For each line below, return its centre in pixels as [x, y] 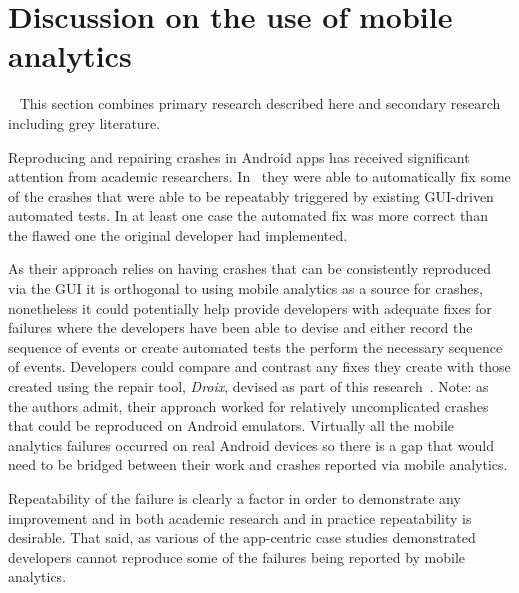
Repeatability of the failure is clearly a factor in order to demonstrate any [234, 498]
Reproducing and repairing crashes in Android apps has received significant [239, 156]
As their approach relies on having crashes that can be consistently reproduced [249, 268]
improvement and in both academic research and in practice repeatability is [240, 517]
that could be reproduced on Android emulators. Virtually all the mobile [231, 425]
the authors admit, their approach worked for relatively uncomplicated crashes [248, 405]
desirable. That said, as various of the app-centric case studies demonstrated [242, 537]
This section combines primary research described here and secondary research [260, 103]
